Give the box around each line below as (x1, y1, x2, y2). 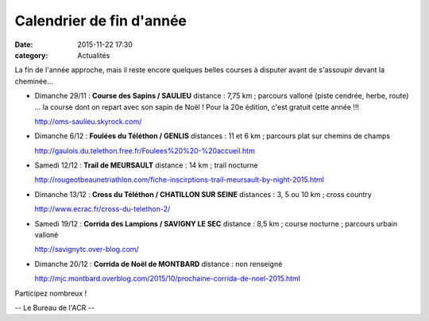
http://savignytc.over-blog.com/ (34, 245, 139, 254)
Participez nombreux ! (14, 288, 87, 298)
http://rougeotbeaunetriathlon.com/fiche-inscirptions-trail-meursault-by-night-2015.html (34, 175, 325, 184)
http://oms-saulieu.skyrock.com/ (34, 116, 142, 126)
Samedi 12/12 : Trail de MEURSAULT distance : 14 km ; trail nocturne (34, 160, 258, 170)
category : (14, 50, 48, 60)
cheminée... (14, 76, 53, 86)
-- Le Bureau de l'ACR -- (14, 303, 95, 312)
